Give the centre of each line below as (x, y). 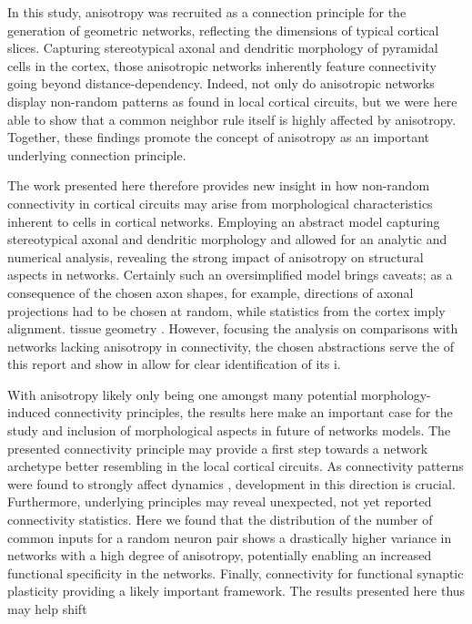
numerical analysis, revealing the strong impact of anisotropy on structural (216, 256)
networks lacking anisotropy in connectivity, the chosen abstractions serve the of (231, 346)
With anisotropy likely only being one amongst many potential (182, 394)
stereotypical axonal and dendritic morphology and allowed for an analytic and (227, 239)
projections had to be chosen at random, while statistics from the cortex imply (226, 310)
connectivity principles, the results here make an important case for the (254, 412)
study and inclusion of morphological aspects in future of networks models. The (229, 430)
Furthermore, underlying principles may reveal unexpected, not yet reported (220, 501)
